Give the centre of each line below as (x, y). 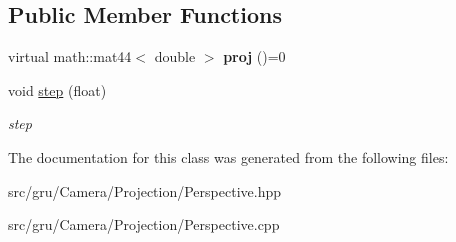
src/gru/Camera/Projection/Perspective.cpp (144, 224)
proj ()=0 (254, 56)
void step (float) (57, 89)
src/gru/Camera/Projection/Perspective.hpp (144, 190)
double (175, 56)
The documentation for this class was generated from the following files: (228, 156)
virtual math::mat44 (70, 56)
